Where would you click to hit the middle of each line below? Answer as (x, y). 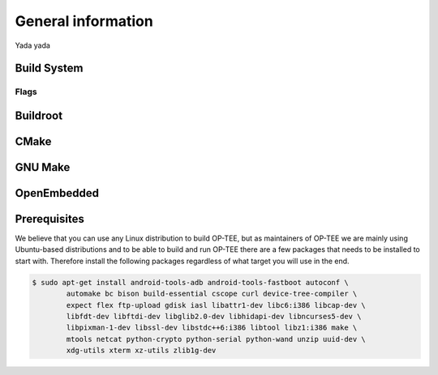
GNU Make (43, 167)
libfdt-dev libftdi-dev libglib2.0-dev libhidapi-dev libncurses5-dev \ (214, 317)
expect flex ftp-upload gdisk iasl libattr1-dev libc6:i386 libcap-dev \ (216, 305)
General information (84, 21)
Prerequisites (49, 219)
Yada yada (32, 45)
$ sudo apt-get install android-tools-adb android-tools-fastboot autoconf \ (190, 282)
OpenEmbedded (57, 193)
